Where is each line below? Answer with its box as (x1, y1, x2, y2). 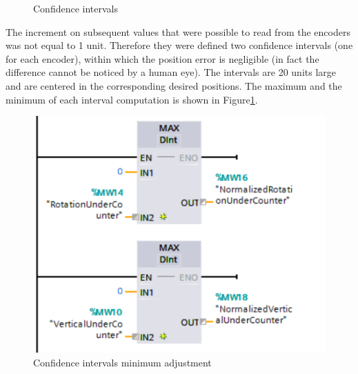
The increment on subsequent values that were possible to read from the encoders (6, 24, 350, 39)
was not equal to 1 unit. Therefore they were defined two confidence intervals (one (6, 38, 353, 52)
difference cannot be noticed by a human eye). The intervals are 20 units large (6, 65, 336, 79)
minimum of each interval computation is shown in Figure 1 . (6, 92, 258, 106)
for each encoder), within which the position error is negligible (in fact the (6, 51, 319, 66)
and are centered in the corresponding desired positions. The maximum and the (6, 78, 342, 92)
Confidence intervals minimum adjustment (33, 355, 212, 369)
